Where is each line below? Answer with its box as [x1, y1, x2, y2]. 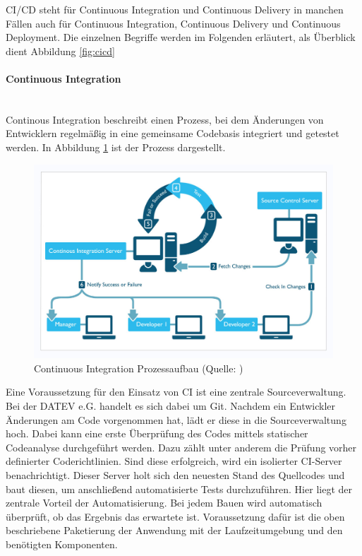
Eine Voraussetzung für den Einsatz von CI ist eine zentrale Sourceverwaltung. [6, 384, 346, 399]
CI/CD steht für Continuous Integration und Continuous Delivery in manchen [6, 2, 344, 16]
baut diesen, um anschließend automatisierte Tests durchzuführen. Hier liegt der [6, 481, 352, 496]
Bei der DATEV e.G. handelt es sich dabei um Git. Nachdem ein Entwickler [6, 398, 336, 413]
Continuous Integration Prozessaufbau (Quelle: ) [34, 360, 243, 375]
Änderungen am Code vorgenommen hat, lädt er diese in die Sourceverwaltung [6, 412, 346, 427]
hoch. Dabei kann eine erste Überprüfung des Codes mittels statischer [6, 426, 308, 441]
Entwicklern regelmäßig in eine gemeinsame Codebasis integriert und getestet [6, 126, 339, 141]
